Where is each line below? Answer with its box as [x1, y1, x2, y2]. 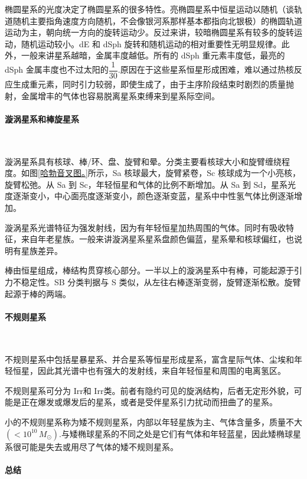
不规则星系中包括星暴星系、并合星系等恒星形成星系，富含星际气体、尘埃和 [5, 353, 294, 365]
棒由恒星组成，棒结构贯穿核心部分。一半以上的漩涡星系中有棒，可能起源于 [5, 264, 294, 276]
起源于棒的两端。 [5, 287, 71, 299]
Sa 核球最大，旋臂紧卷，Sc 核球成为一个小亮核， [112, 167, 301, 179]
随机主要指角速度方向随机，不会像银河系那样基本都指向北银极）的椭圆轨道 [12, 14, 302, 27]
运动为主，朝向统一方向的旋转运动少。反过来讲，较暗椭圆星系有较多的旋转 [5, 26, 294, 38]
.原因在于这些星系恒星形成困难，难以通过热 [117, 63, 286, 76]
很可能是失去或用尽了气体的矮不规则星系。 [12, 440, 178, 452]
